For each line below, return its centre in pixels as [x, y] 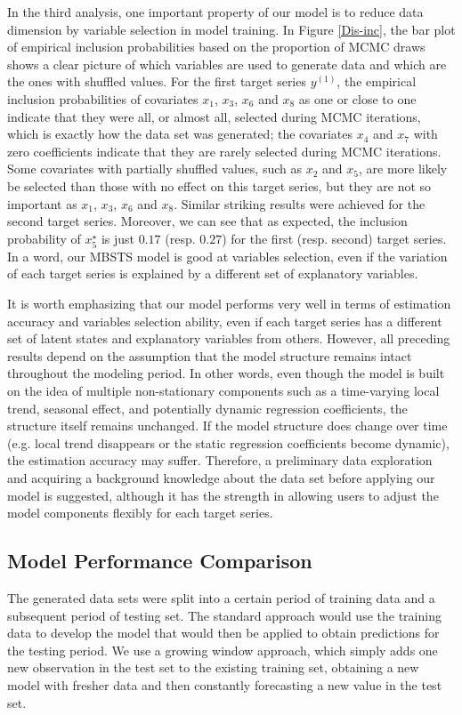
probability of [44, 238]
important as [42, 203]
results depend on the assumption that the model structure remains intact [210, 355]
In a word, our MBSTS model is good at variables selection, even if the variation [227, 256]
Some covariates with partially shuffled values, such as [154, 169]
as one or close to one [357, 98]
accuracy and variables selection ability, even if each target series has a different [225, 321]
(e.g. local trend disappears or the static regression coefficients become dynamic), [228, 442]
